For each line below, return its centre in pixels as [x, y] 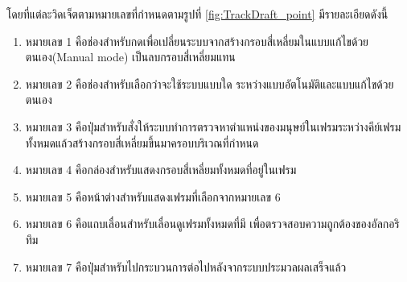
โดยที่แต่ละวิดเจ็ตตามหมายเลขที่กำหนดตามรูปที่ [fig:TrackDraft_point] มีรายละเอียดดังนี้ [197, 14]
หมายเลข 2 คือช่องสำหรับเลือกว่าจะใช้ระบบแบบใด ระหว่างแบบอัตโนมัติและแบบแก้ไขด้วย [210, 83]
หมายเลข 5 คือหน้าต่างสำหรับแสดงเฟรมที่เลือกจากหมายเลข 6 [153, 196]
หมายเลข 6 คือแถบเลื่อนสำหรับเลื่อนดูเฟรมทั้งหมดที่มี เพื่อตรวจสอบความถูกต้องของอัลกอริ [212, 224]
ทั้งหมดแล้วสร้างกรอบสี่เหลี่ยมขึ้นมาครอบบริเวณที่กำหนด [142, 142]
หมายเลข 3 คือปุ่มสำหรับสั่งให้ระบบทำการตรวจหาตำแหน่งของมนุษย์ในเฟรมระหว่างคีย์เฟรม [213, 126]
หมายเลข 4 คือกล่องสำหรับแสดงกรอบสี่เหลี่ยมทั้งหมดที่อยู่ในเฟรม [161, 170]
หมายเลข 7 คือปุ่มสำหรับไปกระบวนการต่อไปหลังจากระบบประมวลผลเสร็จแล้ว [186, 266]
